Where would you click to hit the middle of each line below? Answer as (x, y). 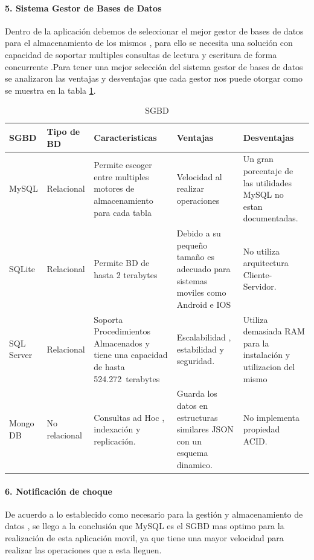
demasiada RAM (274, 331)
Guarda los (197, 393)
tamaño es (195, 257)
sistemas (192, 280)
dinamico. (194, 464)
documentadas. (271, 218)
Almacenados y (122, 343)
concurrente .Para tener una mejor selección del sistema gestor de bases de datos (154, 66)
